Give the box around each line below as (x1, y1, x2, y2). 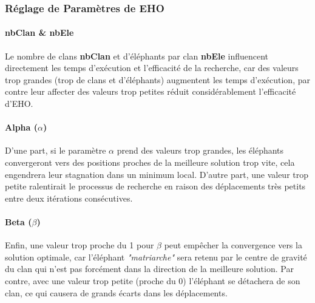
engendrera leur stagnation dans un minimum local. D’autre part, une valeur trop (5, 168, 309, 180)
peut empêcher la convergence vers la (164, 239, 302, 251)
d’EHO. (5, 97, 33, 110)
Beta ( (5, 215, 32, 228)
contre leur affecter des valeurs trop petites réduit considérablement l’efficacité (5, 85, 296, 98)
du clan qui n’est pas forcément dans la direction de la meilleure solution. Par (5, 262, 294, 275)
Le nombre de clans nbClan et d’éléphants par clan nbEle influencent (5, 49, 269, 62)
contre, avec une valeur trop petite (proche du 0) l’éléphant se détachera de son (5, 274, 300, 287)
